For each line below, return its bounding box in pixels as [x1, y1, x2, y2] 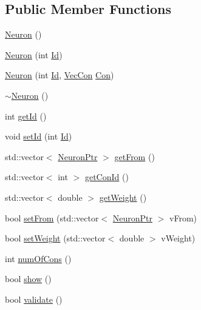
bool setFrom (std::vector [5, 211, 99, 224]
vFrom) [169, 211, 197, 224]
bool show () [5, 272, 52, 285]
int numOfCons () [5, 252, 72, 265]
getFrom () [114, 150, 155, 163]
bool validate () [5, 292, 63, 305]
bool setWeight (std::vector [5, 232, 106, 244]
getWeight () [99, 190, 147, 203]
